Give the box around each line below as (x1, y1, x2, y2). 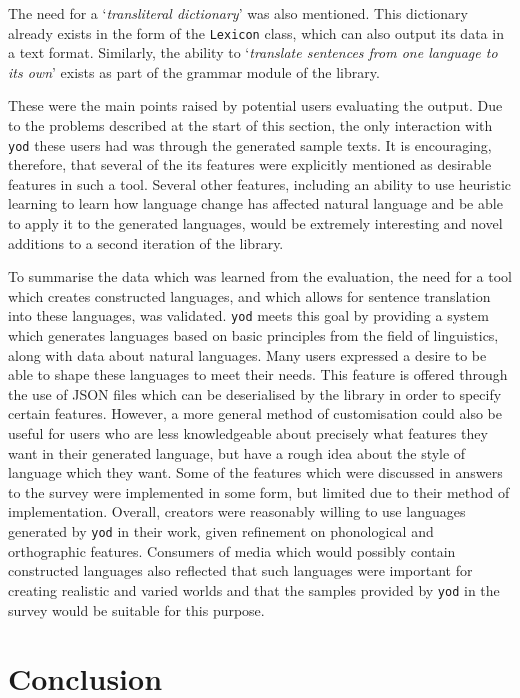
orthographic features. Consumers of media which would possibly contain (8, 540, 456, 561)
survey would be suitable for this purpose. (8, 599, 265, 620)
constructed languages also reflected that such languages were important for (8, 560, 473, 581)
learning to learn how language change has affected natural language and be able (8, 193, 503, 214)
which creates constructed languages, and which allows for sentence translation (8, 285, 491, 306)
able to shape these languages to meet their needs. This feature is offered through (8, 364, 508, 385)
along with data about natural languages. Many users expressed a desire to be (8, 344, 487, 365)
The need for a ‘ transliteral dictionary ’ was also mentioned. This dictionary (8, 3, 468, 23)
